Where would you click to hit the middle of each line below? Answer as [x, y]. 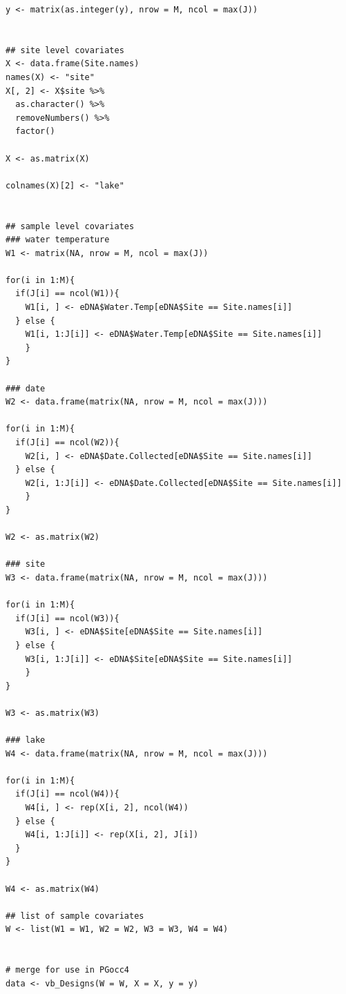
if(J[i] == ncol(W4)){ [67, 794]
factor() [35, 131]
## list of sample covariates [75, 916]
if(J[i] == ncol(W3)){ [67, 618]
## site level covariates [65, 50]
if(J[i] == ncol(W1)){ [67, 294]
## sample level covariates [70, 226]
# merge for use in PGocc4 [67, 970]
